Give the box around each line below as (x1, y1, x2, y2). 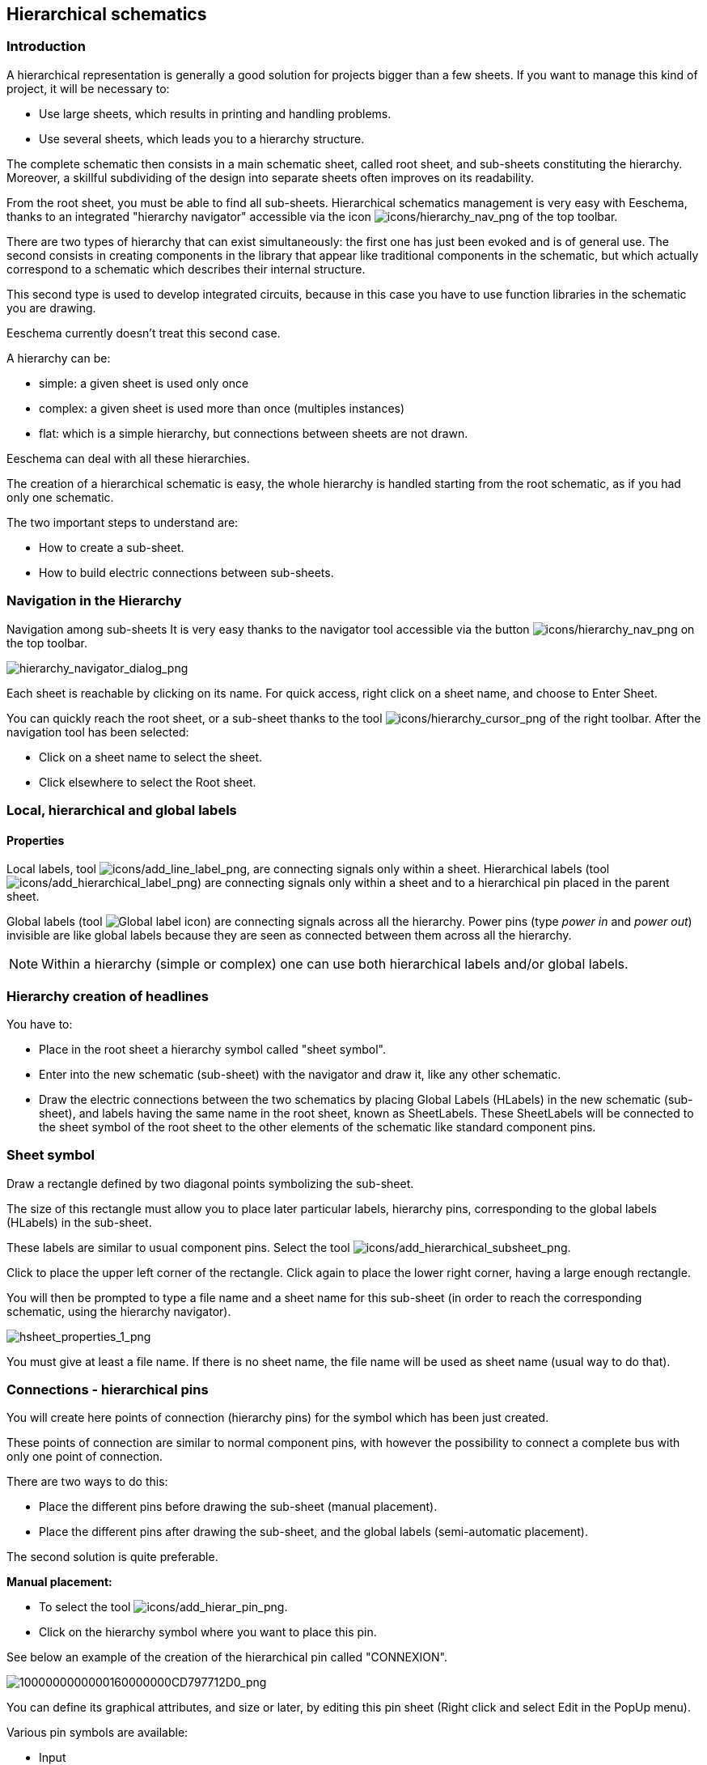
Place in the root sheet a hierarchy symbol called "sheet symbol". (39, 1042, 386, 1056)
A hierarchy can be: (6, 350, 111, 365)
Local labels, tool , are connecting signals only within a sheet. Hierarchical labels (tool (6, 862, 610, 876)
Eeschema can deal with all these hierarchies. (6, 451, 250, 465)
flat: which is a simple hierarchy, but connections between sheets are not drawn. (39, 426, 468, 440)
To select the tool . (39, 1600, 288, 1614)
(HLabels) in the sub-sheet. (6, 1215, 152, 1229)
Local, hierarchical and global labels (6, 801, 237, 818)
